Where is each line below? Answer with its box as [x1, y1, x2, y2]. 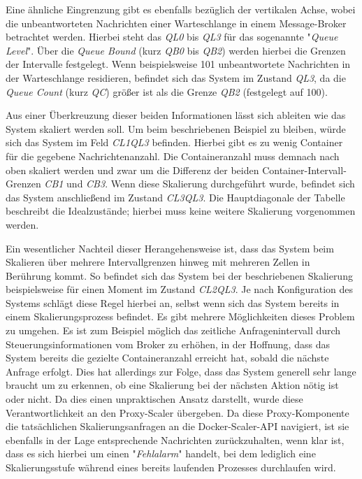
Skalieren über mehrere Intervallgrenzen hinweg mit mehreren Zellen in [6, 255, 310, 269]
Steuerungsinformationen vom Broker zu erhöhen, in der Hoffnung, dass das [6, 336, 330, 351]
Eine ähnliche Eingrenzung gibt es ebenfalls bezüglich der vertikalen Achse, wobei [6, 2, 356, 16]
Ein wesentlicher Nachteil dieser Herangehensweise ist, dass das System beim [6, 241, 334, 255]
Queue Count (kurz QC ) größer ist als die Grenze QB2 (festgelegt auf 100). [6, 84, 328, 99]
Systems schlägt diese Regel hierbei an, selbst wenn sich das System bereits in [6, 295, 340, 310]
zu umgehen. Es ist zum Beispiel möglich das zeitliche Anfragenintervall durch [6, 323, 341, 338]
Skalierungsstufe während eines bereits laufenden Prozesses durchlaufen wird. [6, 460, 336, 474]
